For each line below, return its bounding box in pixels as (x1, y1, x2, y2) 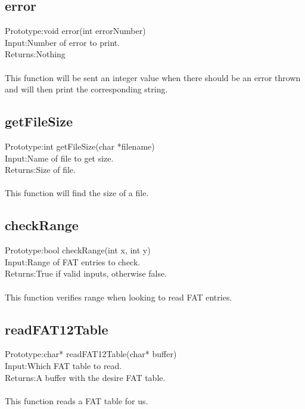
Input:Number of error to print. (5, 36, 120, 48)
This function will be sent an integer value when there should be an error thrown (5, 71, 301, 83)
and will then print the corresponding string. (5, 83, 168, 95)
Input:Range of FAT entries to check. (5, 255, 141, 268)
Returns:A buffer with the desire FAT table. (5, 371, 166, 383)
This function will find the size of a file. (5, 187, 149, 199)
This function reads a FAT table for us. (5, 394, 148, 407)
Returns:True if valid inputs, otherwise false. (5, 267, 167, 280)
